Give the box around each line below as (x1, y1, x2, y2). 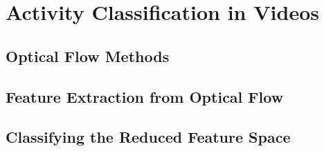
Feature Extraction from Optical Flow (6, 85, 284, 107)
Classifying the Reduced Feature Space (6, 126, 291, 148)
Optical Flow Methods (6, 45, 170, 66)
